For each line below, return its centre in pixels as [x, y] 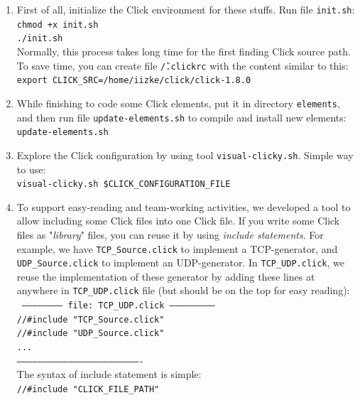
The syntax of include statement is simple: [109, 374]
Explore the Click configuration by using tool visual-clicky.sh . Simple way [185, 155]
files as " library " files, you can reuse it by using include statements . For [170, 234]
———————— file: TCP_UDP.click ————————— [119, 306]
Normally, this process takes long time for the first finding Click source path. [184, 51]
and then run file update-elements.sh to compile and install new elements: [181, 117]
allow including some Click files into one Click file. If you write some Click [178, 221]
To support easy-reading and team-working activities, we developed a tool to [184, 206]
